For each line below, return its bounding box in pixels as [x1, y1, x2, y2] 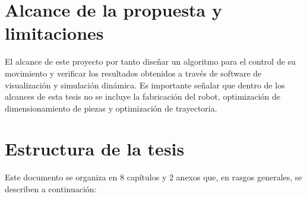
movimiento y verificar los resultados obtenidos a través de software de [5, 66, 262, 79]
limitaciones [5, 21, 104, 45]
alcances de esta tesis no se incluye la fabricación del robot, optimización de [5, 90, 280, 103]
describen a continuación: [5, 183, 97, 195]
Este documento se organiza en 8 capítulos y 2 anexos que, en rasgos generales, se [5, 171, 302, 183]
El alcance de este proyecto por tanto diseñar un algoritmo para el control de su [5, 55, 296, 68]
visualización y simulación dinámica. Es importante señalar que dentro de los [5, 78, 285, 91]
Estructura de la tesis [5, 136, 185, 161]
